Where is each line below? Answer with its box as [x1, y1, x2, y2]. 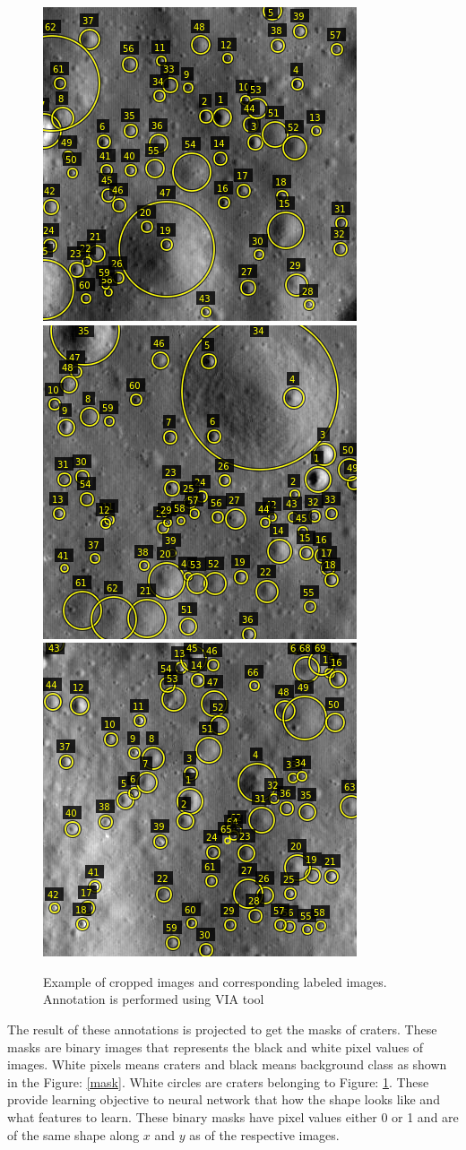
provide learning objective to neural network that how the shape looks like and [7, 1090, 440, 1109]
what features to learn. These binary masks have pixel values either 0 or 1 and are [7, 1107, 459, 1126]
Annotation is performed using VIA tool [43, 990, 264, 1008]
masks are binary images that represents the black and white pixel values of [7, 1037, 424, 1056]
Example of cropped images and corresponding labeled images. [43, 972, 387, 990]
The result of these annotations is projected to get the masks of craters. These [7, 1019, 437, 1038]
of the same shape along [7, 1125, 140, 1144]
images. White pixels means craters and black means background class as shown [7, 1055, 447, 1074]
